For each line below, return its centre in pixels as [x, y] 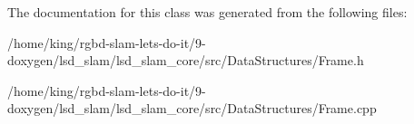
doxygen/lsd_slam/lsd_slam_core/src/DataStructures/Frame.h [186, 60]
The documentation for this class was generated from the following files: [207, 12]
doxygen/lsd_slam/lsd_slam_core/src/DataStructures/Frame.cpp [192, 108]
